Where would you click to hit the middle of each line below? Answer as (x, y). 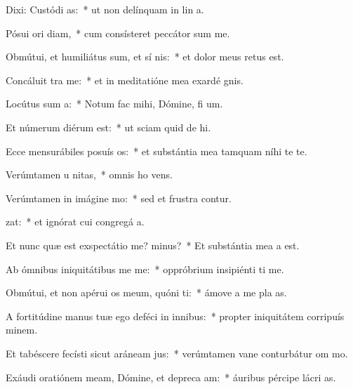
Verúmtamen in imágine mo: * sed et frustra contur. (119, 198)
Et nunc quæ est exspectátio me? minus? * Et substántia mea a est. (153, 245)
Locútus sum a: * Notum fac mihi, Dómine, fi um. (114, 104)
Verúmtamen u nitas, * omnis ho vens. (89, 174)
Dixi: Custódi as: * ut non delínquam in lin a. (105, 9)
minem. (22, 330)
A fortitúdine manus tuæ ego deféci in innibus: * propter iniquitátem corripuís (175, 316)
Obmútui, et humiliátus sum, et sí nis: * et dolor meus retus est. (145, 57)
